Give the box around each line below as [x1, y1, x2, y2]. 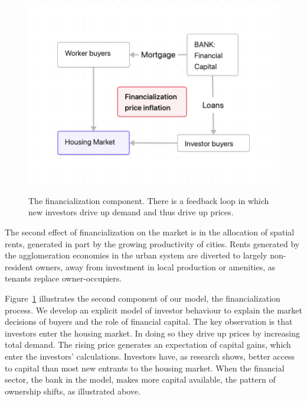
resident [5, 260, 33, 273]
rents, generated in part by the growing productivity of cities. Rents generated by [5, 237, 300, 250]
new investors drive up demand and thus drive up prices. [28, 206, 234, 218]
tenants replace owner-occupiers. [5, 272, 122, 284]
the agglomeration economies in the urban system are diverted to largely [5, 249, 267, 261]
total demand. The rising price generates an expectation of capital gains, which [5, 338, 291, 351]
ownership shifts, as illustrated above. [5, 384, 141, 397]
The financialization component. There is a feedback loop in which [28, 194, 269, 206]
